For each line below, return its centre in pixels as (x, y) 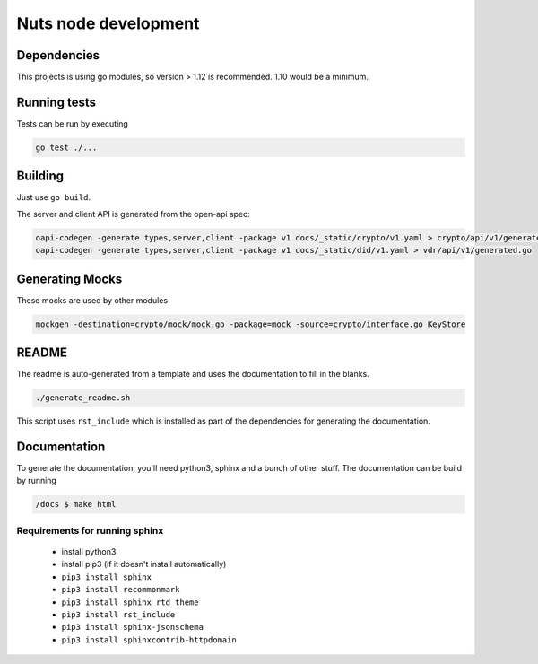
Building (40, 176)
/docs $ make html (76, 504)
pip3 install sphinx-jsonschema (132, 627)
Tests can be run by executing (73, 123)
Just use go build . (54, 197)
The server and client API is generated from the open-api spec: (133, 214)
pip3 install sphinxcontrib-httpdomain (149, 640)
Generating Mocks (69, 279)
